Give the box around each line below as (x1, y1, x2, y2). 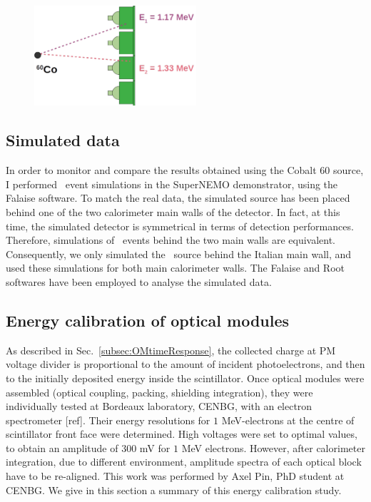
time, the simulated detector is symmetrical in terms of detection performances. (6, 218, 354, 233)
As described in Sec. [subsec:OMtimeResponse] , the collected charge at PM (6, 342, 336, 357)
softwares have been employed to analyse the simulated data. (6, 274, 272, 289)
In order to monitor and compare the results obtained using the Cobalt (6, 163, 317, 178)
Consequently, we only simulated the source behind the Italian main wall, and (6, 246, 352, 261)
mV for (139, 440, 171, 455)
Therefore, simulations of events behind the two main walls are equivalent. (6, 232, 336, 247)
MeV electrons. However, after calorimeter (181, 440, 365, 455)
